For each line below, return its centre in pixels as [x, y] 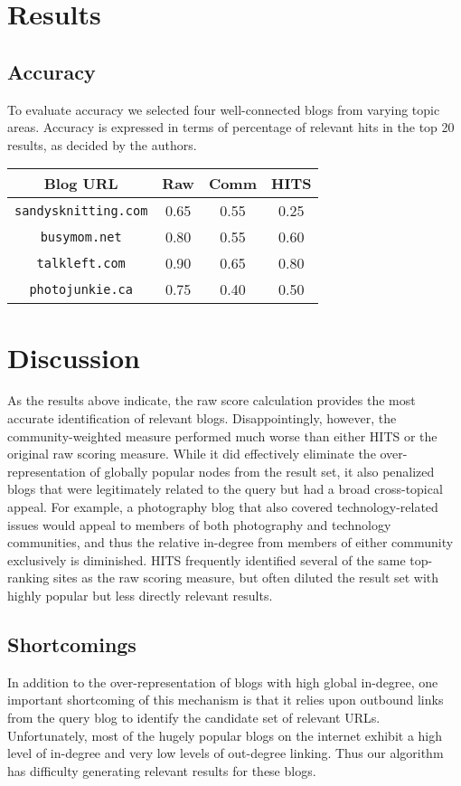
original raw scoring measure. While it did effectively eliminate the [192, 454]
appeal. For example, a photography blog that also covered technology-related [223, 507]
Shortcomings [72, 644]
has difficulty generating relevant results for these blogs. [162, 770]
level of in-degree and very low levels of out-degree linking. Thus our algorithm [226, 753]
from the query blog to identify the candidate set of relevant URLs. [194, 717]
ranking [28, 578]
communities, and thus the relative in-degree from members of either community [230, 542]
